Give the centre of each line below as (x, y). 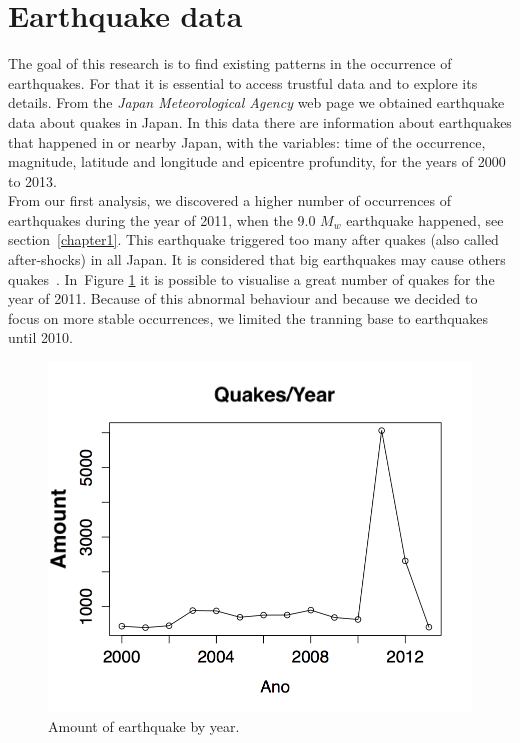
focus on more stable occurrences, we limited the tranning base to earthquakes (248, 317)
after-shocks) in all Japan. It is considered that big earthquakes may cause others (257, 259)
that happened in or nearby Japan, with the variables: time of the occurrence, (247, 141)
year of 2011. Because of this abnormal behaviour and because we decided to (243, 298)
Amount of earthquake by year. (144, 726)
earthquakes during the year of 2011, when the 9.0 (162, 219)
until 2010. (40, 337)
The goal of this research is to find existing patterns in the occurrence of (230, 63)
